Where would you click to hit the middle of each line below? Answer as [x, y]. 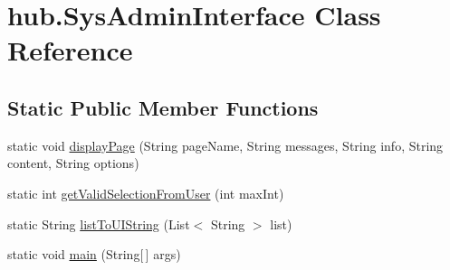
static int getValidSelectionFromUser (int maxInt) [146, 193]
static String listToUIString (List [99, 223]
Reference [70, 50]
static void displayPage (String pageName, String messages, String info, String [225, 145]
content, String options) [73, 163]
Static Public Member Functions [163, 107]
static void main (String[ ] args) [94, 254]
